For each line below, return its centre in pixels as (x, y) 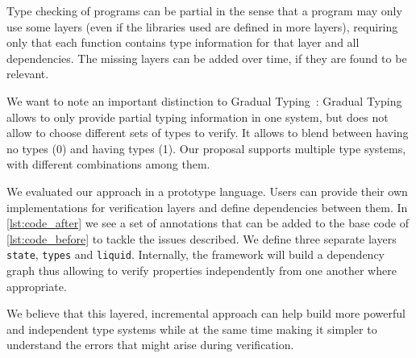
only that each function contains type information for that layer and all (183, 42)
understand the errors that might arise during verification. (150, 345)
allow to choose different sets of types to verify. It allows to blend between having (208, 133)
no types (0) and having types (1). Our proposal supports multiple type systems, (206, 148)
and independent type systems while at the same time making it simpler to (192, 329)
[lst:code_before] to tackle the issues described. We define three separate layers (202, 238)
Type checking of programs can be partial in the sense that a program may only (204, 10)
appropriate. (37, 286)
